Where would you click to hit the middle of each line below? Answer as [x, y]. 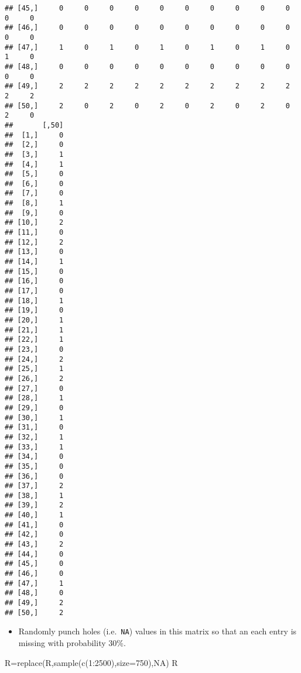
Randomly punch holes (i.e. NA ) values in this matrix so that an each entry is [158, 631]
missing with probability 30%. [72, 643]
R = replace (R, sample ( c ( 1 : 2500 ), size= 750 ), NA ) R [91, 662]
